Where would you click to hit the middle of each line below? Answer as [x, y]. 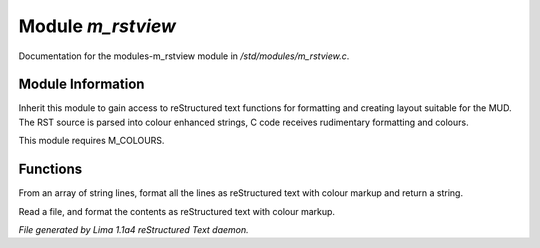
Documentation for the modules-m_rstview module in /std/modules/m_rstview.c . [184, 56]
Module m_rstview [97, 26]
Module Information [81, 84]
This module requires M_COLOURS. [91, 141]
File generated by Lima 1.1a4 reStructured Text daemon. [133, 229]
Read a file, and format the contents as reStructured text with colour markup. [176, 211]
